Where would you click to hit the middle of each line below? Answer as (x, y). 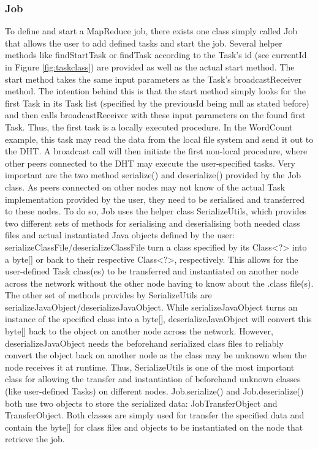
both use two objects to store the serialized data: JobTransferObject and (141, 403)
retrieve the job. (35, 439)
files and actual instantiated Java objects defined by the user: (120, 235)
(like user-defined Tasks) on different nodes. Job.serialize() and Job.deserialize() (154, 391)
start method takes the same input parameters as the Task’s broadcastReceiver (153, 79)
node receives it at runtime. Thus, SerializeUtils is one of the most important (150, 367)
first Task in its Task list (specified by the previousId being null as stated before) (157, 103)
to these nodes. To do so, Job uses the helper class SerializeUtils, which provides (156, 211)
